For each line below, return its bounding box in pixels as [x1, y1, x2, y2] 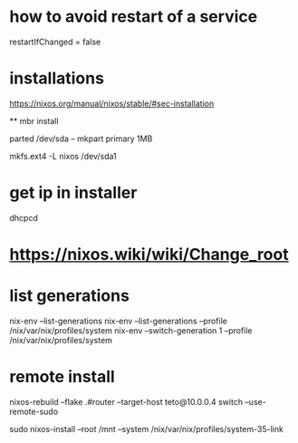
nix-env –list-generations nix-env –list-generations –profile [9, 315, 228, 326]
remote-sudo [9, 406, 59, 417]
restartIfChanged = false [9, 36, 101, 47]
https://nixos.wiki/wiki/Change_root [9, 245, 289, 265]
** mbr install [9, 115, 59, 126]
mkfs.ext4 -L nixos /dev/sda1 [9, 150, 117, 161]
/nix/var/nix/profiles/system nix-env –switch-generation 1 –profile [9, 324, 253, 336]
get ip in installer [9, 183, 138, 203]
